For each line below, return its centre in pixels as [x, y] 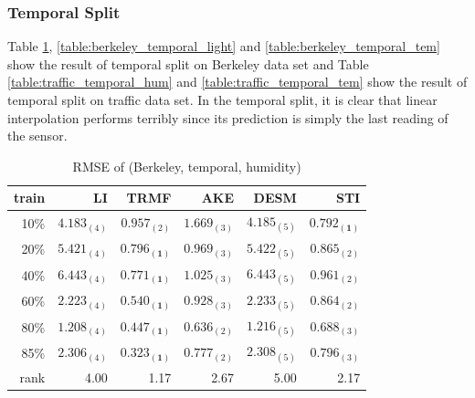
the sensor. [37, 136]
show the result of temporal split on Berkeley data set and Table [188, 63]
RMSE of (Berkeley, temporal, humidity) [187, 166]
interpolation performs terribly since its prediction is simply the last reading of [228, 117]
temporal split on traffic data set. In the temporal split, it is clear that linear [222, 99]
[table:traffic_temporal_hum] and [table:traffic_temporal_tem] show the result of [237, 82]
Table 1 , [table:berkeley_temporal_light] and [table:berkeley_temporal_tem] [224, 46]
